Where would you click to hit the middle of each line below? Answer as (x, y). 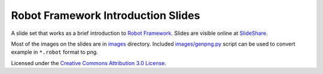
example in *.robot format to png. (54, 52)
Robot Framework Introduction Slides (106, 15)
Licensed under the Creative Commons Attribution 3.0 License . (89, 63)
